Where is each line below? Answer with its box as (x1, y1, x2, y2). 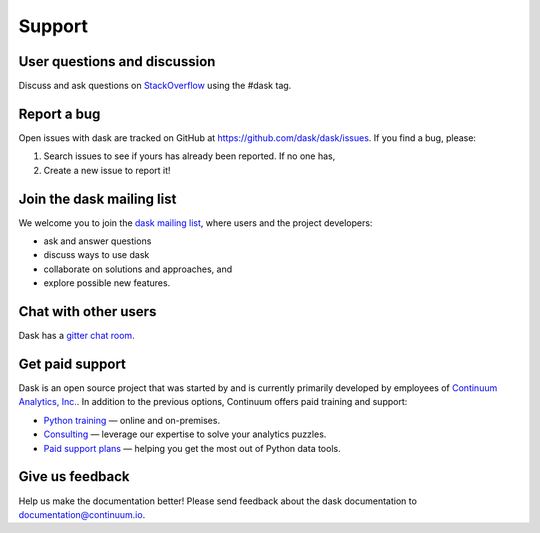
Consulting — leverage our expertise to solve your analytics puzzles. (43, 428, 327, 440)
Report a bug (18, 105, 101, 122)
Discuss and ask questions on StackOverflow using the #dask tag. (18, 80, 292, 92)
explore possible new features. (43, 277, 171, 289)
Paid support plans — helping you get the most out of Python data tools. (43, 442, 341, 454)
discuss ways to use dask (43, 249, 150, 261)
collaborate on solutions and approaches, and (43, 263, 233, 275)
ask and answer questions (43, 235, 152, 247)
